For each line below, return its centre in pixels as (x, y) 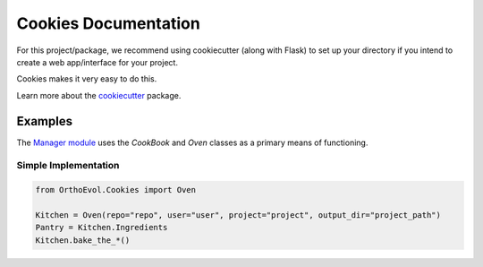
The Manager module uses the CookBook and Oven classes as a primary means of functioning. (192, 142)
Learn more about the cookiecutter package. (99, 95)
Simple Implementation (68, 166)
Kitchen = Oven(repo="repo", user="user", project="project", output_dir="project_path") (238, 215)
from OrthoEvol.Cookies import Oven (116, 190)
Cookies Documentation (108, 23)
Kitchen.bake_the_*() (83, 240)
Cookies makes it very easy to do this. (87, 79)
